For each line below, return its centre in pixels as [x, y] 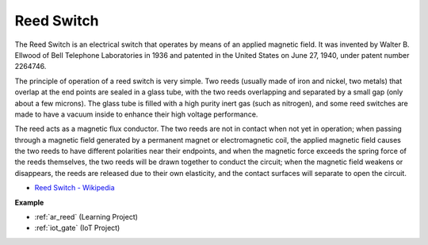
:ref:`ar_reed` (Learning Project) [86, 217]
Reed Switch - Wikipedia [75, 188]
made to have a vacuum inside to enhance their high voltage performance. [136, 114]
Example [29, 202]
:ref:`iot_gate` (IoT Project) [77, 228]
